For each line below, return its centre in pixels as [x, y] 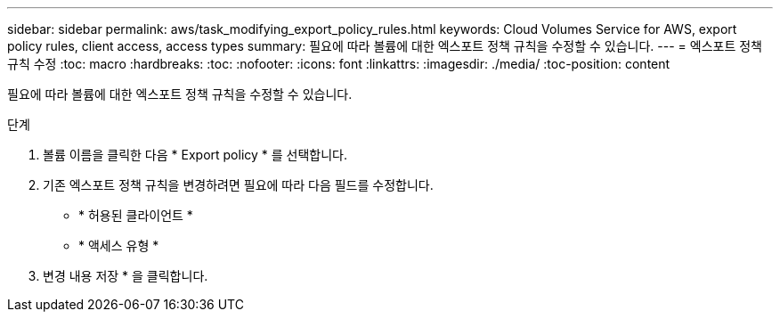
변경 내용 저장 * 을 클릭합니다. [126, 276]
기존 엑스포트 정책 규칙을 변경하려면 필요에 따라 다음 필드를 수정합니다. [238, 185]
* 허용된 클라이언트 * [136, 215]
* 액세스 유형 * [119, 245]
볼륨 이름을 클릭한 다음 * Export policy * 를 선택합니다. [195, 155]
